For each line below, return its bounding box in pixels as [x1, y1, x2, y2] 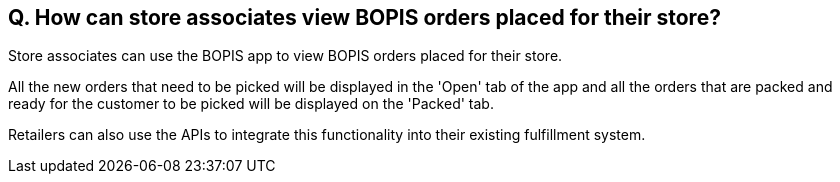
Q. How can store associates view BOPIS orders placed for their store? [8, 5, 721, 30]
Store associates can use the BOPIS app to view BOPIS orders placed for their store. [8, 47, 563, 65]
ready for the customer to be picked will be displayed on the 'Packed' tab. [8, 95, 494, 113]
